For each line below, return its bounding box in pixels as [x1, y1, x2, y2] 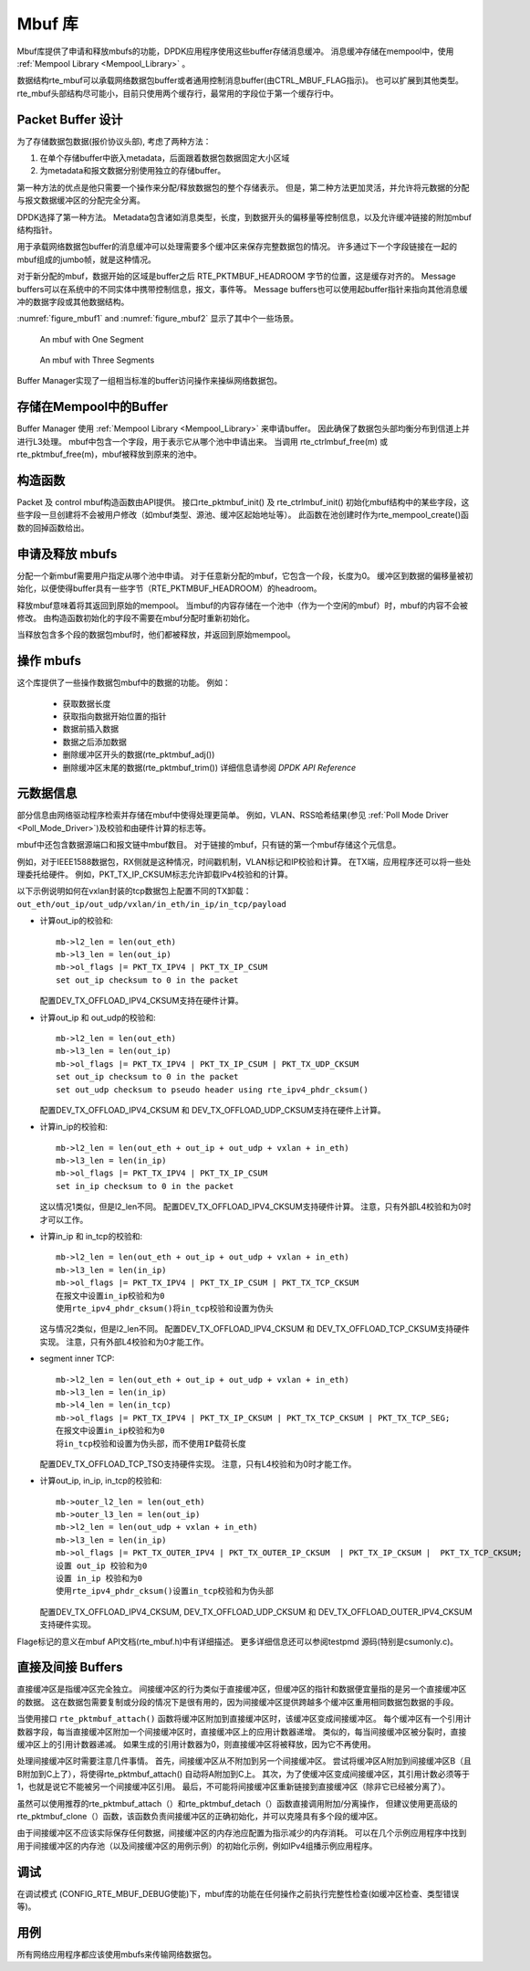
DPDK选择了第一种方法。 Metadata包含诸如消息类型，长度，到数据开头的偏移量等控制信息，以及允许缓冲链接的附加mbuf [16, 211, 473, 223]
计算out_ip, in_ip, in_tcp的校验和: [39, 1475, 162, 1486]
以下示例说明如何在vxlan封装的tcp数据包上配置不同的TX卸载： [16, 886, 252, 897]
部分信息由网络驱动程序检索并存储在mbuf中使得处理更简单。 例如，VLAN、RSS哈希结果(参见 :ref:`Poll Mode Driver [16, 809, 449, 821]
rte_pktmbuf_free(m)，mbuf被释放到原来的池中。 [16, 448, 203, 460]
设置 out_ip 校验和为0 [56, 1560, 148, 1571]
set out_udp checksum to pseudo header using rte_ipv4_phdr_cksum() [56, 1084, 369, 1095]
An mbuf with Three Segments [39, 354, 155, 365]
